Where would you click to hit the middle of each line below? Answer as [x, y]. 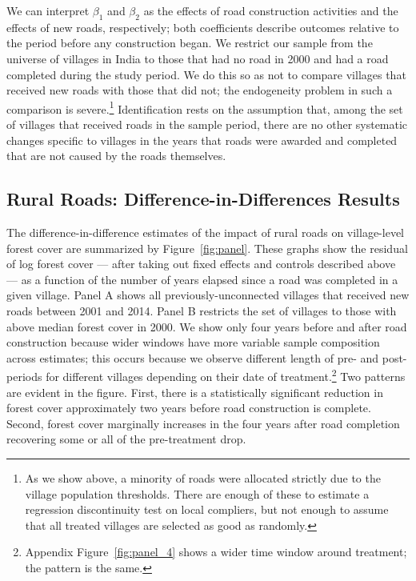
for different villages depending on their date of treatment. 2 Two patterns [226, 375]
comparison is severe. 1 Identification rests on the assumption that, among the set [205, 107]
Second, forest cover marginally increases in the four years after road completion [203, 423]
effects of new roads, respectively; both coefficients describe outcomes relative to [203, 27]
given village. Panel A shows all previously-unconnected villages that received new [208, 295]
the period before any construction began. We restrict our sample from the [190, 43]
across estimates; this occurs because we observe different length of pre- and [193, 357]
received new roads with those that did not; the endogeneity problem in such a [200, 90]
